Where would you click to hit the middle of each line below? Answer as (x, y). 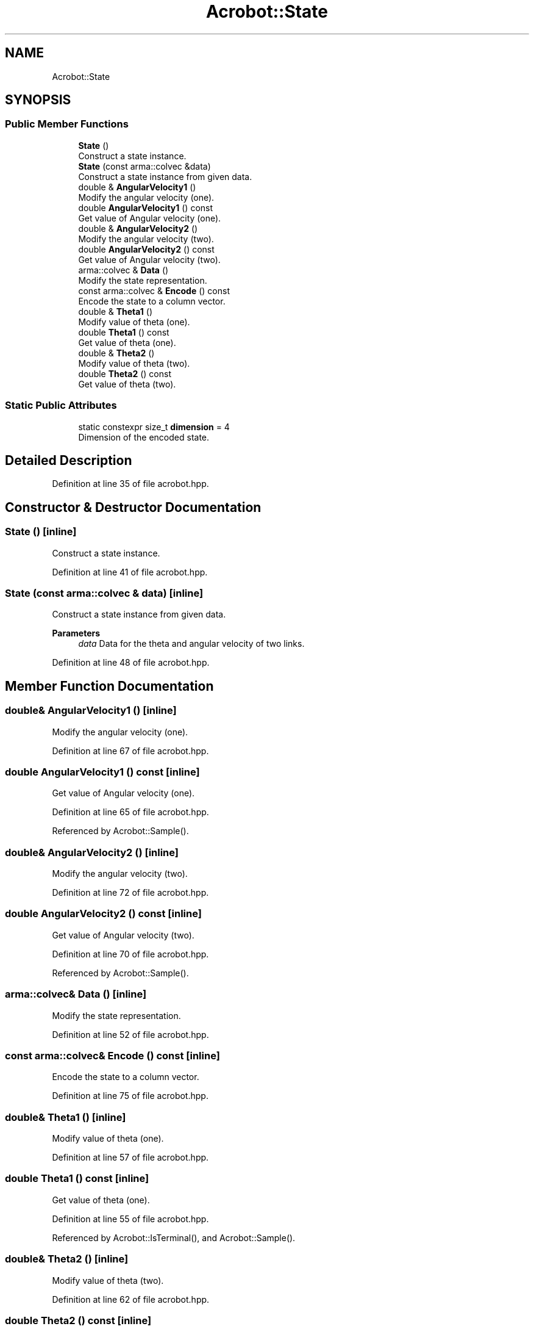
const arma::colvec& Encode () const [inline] (112, 1055)
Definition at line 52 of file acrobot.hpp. (130, 1034)
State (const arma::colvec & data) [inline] (104, 593)
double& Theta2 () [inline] (67, 1259)
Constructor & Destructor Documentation (133, 507)
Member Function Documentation (109, 686)
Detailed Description (69, 460)
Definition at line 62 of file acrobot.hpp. (131, 1299)
